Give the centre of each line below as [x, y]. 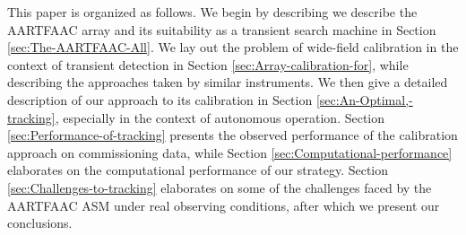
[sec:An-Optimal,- [364, 99]
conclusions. [40, 223]
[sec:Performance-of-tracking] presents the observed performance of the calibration [233, 135]
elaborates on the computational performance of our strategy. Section [198, 170]
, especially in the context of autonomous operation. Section [220, 117]
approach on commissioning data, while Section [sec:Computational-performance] [230, 152]
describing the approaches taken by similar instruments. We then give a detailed [228, 82]
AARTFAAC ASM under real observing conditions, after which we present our [224, 205]
